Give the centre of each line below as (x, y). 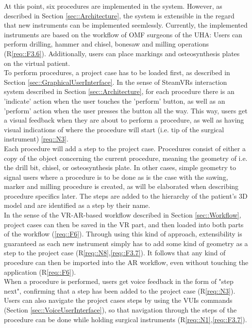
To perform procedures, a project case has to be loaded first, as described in (117, 72)
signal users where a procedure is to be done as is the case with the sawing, (116, 177)
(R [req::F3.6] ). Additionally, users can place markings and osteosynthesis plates (122, 53)
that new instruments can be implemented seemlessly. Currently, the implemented (126, 25)
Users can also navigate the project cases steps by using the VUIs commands (118, 300)
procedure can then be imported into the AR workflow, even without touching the (126, 262)
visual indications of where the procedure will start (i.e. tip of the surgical (114, 129)
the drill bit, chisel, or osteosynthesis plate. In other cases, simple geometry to (120, 167)
